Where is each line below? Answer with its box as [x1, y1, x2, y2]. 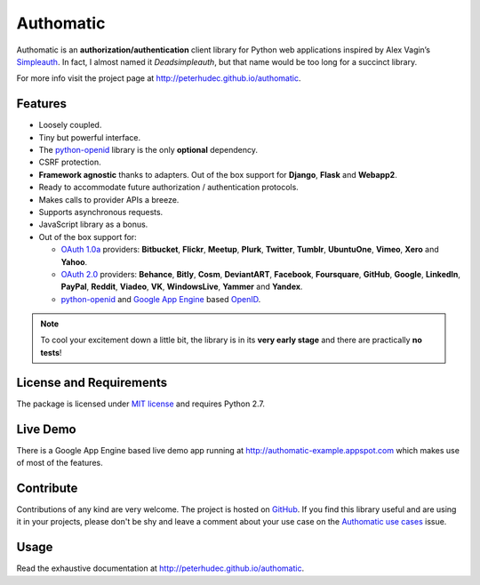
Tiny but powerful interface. [38, 132, 141, 142]
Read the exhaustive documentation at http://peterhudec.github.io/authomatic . [16, 563, 305, 573]
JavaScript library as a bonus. [38, 219, 148, 230]
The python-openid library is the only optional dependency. [38, 145, 258, 156]
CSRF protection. [38, 156, 101, 168]
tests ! [40, 347, 62, 357]
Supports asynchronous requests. [38, 206, 164, 217]
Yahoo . [60, 256, 88, 267]
